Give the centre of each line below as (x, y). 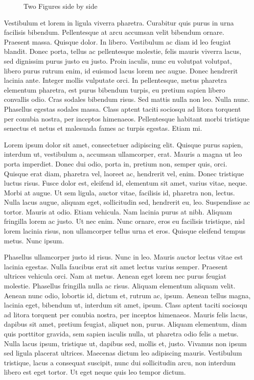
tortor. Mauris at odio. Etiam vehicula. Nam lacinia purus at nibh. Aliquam (118, 211)
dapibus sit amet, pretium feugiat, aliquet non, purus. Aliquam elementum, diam (126, 324)
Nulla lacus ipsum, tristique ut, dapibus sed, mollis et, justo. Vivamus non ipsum (126, 343)
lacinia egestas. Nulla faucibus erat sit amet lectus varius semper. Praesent (116, 266)
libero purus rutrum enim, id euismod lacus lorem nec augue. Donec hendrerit (121, 70)
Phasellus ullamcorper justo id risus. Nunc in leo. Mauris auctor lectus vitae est (124, 257)
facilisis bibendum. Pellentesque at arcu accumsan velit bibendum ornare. (114, 32)
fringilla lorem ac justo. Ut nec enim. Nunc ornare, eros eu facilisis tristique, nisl (125, 221)
